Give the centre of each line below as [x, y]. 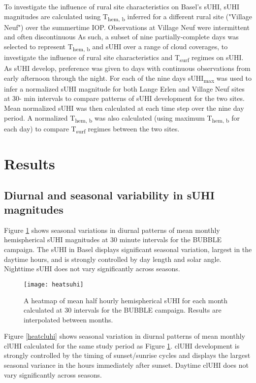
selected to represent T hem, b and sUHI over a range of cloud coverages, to [116, 47]
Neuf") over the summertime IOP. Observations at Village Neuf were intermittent [127, 27]
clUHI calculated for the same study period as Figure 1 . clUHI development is [122, 345]
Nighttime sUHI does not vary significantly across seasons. [92, 269]
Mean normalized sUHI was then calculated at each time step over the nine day [124, 108]
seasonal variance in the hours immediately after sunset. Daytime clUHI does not [126, 365]
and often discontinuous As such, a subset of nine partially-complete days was [121, 37]
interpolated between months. [68, 319]
